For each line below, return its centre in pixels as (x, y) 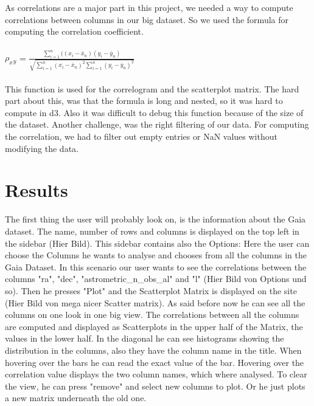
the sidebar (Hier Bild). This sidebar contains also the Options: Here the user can (157, 243)
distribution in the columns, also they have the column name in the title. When (153, 350)
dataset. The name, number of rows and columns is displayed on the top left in (152, 231)
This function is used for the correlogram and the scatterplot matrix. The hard (152, 88)
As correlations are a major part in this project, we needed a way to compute (149, 8)
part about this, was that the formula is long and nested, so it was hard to (144, 101)
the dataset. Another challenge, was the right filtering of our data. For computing (157, 124)
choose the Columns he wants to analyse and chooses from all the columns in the (156, 255)
